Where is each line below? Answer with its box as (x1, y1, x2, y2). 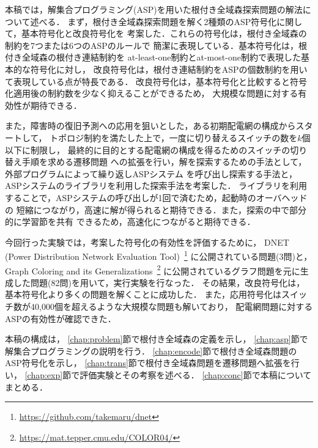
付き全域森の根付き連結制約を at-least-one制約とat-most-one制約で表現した (5, 51, 301, 64)
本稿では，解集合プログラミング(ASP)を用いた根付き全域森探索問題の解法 (5, 3, 303, 15)
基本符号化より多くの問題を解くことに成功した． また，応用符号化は (5, 288, 282, 301)
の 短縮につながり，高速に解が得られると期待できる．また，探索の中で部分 (5, 203, 307, 216)
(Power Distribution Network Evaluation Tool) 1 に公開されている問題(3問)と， (5, 248, 312, 262)
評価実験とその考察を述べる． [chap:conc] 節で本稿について (79, 368, 312, 381)
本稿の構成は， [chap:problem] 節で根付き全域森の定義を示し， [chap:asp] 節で (5, 332, 308, 345)
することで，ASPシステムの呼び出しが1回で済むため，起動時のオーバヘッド (5, 191, 308, 204)
